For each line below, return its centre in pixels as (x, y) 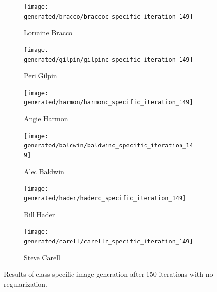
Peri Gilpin (40, 75)
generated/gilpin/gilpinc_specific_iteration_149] (108, 60)
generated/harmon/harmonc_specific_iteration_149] (108, 103)
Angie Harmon (46, 119)
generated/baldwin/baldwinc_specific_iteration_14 (108, 146)
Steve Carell (42, 257)
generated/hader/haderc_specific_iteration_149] (105, 198)
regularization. (26, 283)
